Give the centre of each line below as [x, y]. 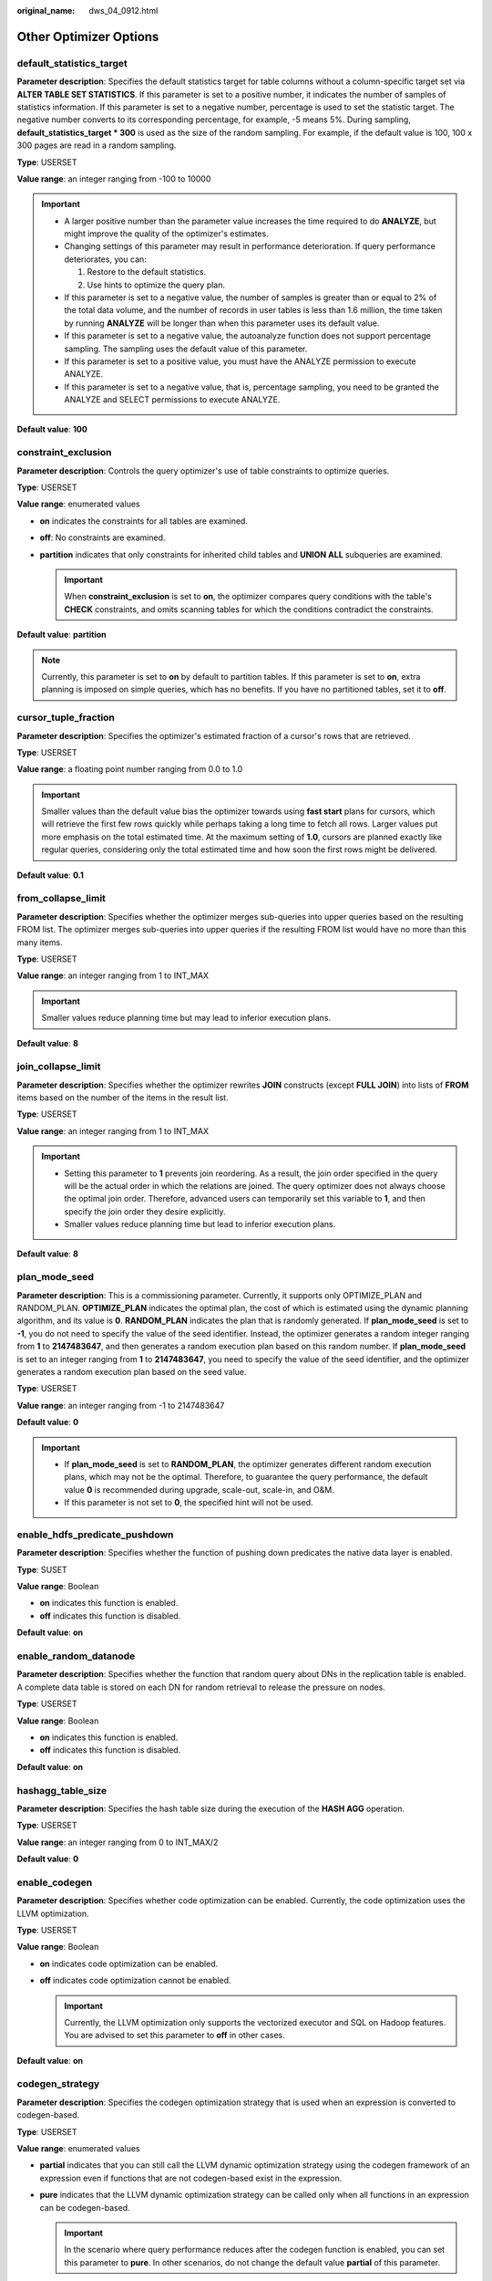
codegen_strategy [58, 2084]
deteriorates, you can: [106, 259]
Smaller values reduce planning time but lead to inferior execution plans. [200, 1224]
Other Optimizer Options [88, 36]
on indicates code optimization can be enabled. [129, 1963]
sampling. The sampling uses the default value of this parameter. [186, 349]
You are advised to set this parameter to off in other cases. [175, 2036]
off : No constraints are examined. [102, 537]
